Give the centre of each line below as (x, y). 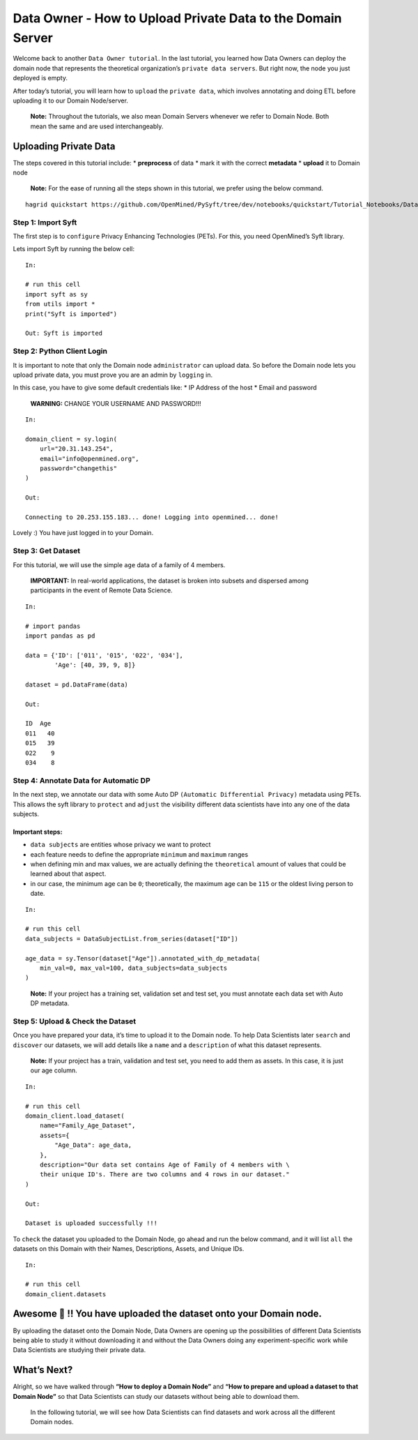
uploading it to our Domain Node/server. (71, 100)
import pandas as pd (60, 636)
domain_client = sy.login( (71, 439)
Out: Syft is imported (64, 333)
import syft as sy (57, 294)
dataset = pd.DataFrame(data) (77, 684)
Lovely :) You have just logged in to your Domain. (83, 533)
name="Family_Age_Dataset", (87, 1126)
